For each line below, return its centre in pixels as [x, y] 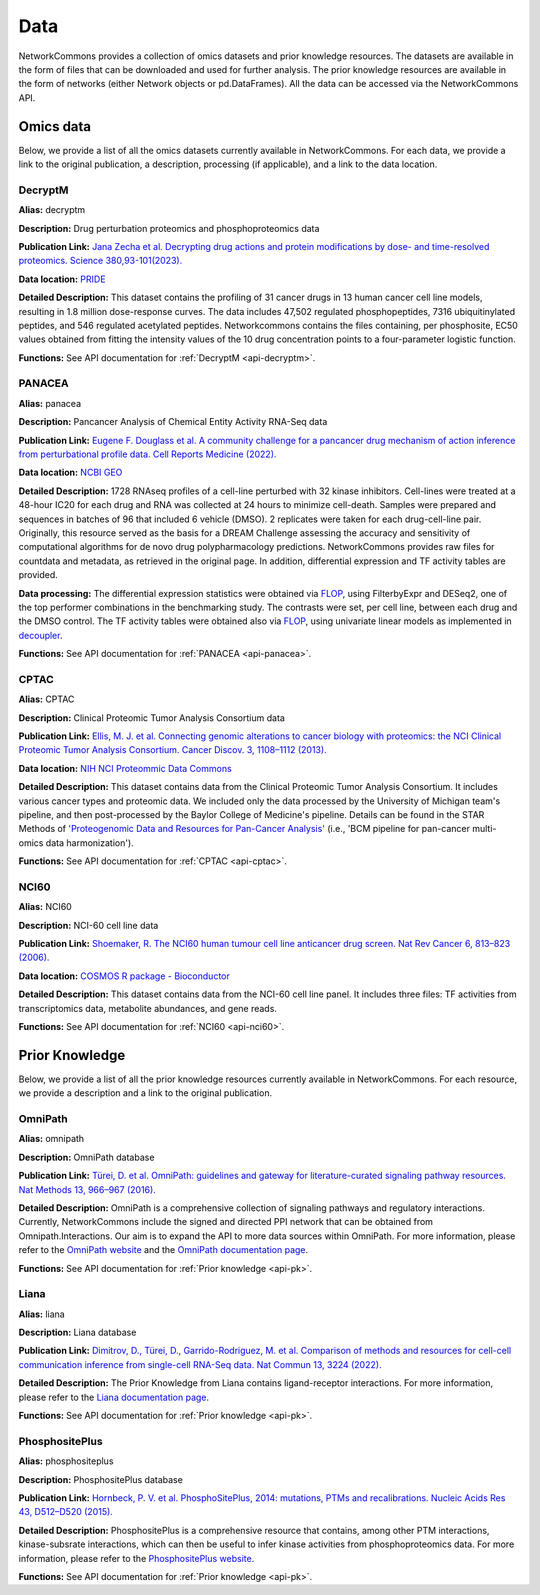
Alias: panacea [50, 403]
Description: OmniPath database [86, 1157]
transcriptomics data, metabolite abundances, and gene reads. [147, 1008]
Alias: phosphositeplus [66, 1461]
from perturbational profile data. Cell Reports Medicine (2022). [147, 454]
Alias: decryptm [52, 210]
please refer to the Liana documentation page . [114, 1397]
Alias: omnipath [51, 1139]
